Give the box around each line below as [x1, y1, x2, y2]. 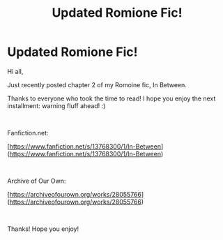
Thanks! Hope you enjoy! [7, 225, 79, 233]
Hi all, [7, 67, 24, 75]
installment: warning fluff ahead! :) [7, 101, 106, 110]
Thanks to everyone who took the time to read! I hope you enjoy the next [7, 94, 216, 103]
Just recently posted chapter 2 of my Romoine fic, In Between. [7, 80, 187, 89]
